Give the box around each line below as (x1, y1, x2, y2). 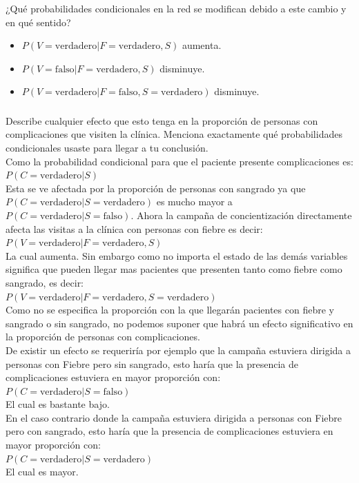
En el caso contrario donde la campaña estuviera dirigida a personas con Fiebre (6, 410, 342, 424)
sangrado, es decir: (6, 275, 84, 289)
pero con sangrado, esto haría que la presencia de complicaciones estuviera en (6, 424, 333, 438)
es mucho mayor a (156, 194, 233, 209)
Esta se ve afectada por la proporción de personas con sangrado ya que (6, 181, 306, 195)
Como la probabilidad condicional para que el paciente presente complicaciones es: (6, 154, 353, 168)
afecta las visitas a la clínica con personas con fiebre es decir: (6, 221, 263, 236)
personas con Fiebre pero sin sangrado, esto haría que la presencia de (6, 356, 298, 371)
